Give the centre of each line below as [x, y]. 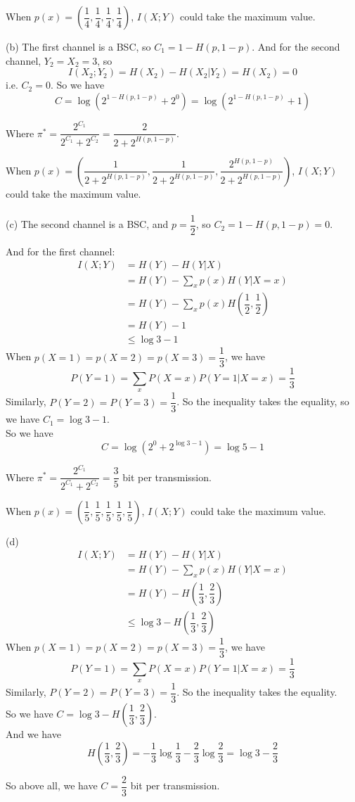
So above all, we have [52, 785]
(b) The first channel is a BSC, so [78, 46]
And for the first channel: [60, 251]
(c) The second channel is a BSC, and [87, 224]
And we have [33, 734]
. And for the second [296, 46]
